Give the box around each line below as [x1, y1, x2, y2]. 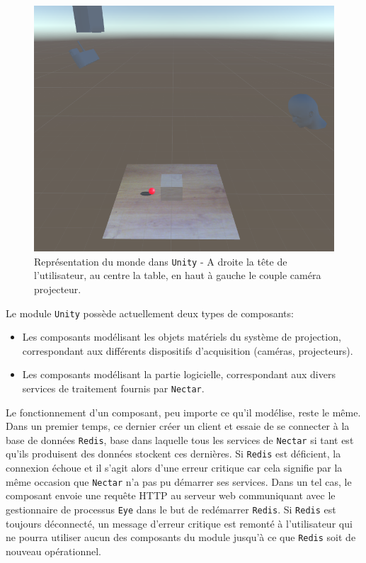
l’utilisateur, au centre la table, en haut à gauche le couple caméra [34, 268, 321, 283]
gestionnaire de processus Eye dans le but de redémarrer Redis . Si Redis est [6, 501, 336, 516]
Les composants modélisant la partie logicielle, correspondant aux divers [22, 367, 336, 382]
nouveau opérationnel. [6, 543, 102, 558]
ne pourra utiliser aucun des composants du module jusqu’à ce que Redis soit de [6, 530, 356, 545]
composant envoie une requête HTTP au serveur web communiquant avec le [6, 488, 336, 503]
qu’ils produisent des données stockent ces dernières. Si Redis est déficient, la [6, 446, 341, 461]
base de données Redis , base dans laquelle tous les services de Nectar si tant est [6, 432, 354, 447]
